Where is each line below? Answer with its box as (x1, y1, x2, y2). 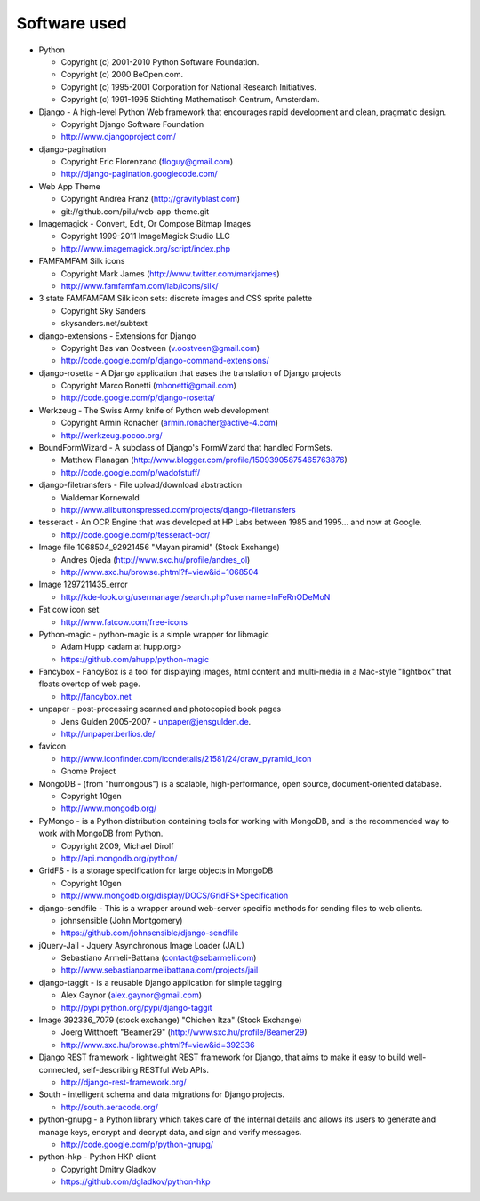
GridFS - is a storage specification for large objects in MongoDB (38, 865, 274, 876)
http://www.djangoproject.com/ (60, 132, 177, 142)
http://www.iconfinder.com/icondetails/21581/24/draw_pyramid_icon (60, 753, 312, 764)
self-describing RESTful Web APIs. (82, 1064, 209, 1075)
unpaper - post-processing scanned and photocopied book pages (38, 703, 282, 715)
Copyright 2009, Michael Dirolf (60, 840, 174, 851)
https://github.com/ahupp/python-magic (60, 653, 209, 664)
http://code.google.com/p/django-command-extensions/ (60, 356, 270, 366)
